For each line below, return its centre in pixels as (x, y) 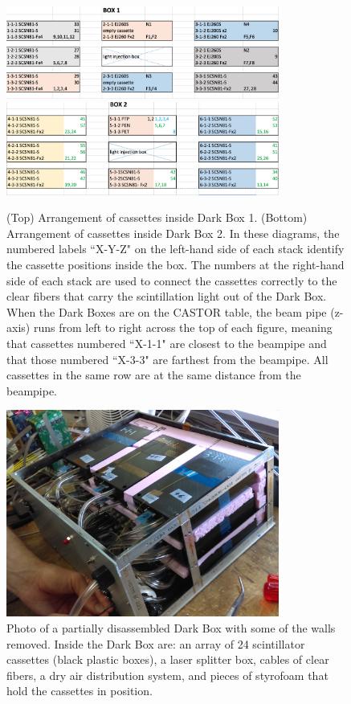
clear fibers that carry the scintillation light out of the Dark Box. (167, 296)
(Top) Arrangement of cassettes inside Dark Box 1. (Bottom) (157, 217)
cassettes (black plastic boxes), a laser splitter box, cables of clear (168, 659)
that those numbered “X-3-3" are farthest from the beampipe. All (167, 359)
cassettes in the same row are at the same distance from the (154, 375)
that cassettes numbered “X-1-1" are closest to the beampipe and (167, 343)
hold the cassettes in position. (80, 691)
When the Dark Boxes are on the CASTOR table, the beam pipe (167, 311)
